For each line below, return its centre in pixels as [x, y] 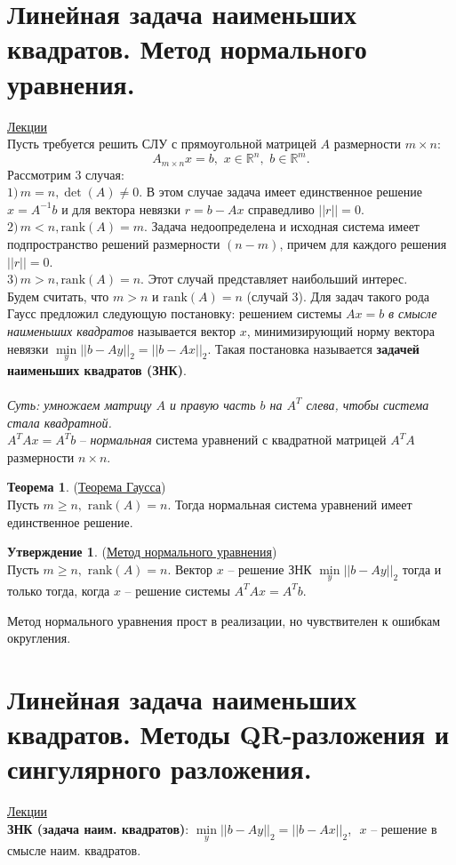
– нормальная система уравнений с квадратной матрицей [233, 440]
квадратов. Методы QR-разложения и [228, 734]
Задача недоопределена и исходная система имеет [285, 226]
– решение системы [177, 590]
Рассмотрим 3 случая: [66, 174]
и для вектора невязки [121, 208]
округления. [39, 638]
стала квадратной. [60, 422]
